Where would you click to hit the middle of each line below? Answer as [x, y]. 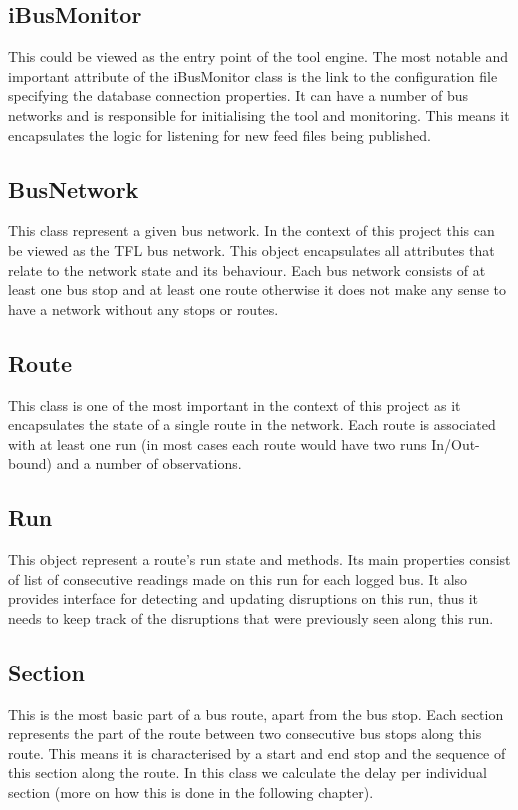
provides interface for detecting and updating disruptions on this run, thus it [243, 598]
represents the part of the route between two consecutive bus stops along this [245, 733]
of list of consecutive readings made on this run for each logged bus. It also [238, 578]
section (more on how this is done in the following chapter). [191, 792]
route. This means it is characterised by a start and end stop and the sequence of [257, 752]
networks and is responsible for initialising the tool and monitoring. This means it [259, 114]
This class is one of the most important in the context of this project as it [234, 404]
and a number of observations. [149, 463]
